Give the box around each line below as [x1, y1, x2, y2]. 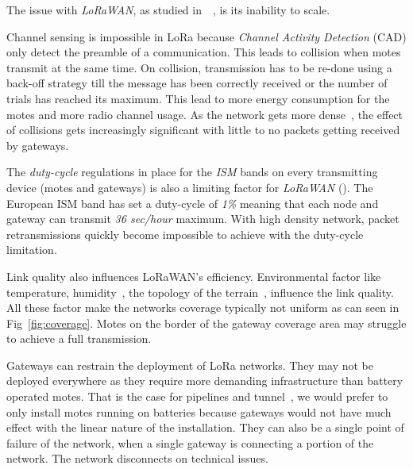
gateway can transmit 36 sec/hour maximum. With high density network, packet [6, 210, 399, 227]
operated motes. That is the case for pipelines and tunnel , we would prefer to [6, 388, 388, 405]
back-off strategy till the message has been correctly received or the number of [6, 75, 388, 91]
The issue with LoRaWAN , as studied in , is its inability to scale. [6, 2, 330, 17]
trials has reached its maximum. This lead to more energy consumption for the [6, 90, 390, 106]
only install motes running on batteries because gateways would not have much [6, 403, 392, 420]
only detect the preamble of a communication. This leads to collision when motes [6, 44, 401, 60]
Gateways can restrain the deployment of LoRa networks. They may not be [6, 356, 374, 373]
